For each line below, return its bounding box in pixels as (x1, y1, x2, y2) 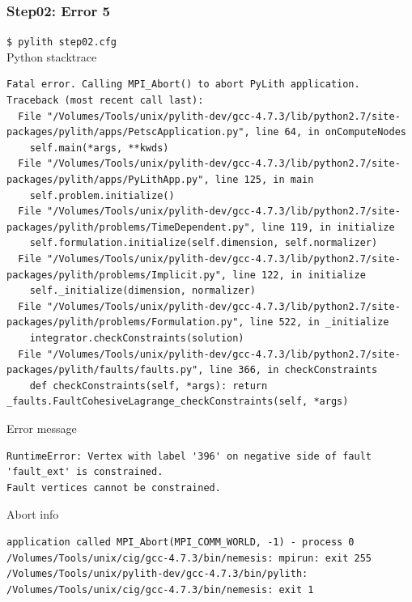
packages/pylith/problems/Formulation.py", (6, 316, 244, 329)
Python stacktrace (6, 48, 97, 65)
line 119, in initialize (261, 221, 395, 233)
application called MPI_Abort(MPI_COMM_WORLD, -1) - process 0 (6, 536, 355, 548)
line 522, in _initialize (249, 316, 389, 329)
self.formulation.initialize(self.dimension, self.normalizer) (29, 237, 378, 249)
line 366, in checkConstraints (209, 364, 378, 376)
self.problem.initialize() (29, 189, 175, 201)
